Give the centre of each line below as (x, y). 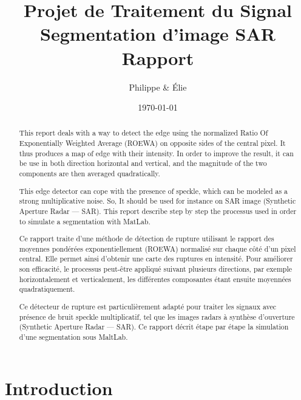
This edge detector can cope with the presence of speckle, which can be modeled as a (153, 191)
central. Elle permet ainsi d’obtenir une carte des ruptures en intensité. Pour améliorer (156, 259)
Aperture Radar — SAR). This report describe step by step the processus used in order (158, 211)
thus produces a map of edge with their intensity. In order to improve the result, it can (156, 153)
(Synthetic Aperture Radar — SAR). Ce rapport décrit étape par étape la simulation (154, 327)
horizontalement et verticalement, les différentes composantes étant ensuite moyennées (155, 279)
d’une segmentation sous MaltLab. (73, 336)
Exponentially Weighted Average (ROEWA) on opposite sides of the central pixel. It (152, 143)
